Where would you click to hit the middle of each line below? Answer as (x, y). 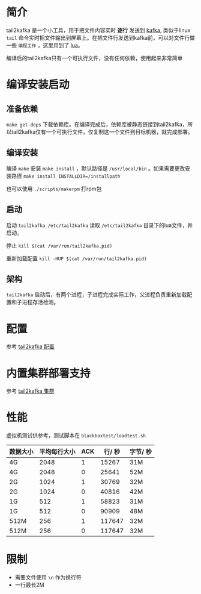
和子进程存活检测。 (35, 302)
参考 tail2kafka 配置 (30, 346)
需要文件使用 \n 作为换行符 (48, 577)
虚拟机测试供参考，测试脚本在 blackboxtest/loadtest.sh (76, 436)
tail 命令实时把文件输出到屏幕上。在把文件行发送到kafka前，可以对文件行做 (100, 37)
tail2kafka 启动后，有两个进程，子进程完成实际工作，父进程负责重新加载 (97, 295)
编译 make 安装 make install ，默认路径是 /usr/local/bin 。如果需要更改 (96, 168)
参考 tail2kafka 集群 (30, 391)
